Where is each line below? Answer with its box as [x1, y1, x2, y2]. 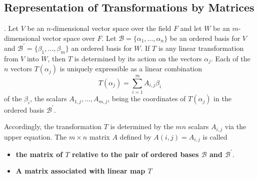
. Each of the [210, 53, 250, 63]
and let [180, 23, 202, 33]
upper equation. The [4, 131, 67, 142]
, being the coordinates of [107, 93, 186, 104]
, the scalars [30, 93, 67, 104]
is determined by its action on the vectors [74, 53, 202, 63]
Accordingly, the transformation [4, 121, 102, 132]
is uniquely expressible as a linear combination [59, 63, 202, 74]
